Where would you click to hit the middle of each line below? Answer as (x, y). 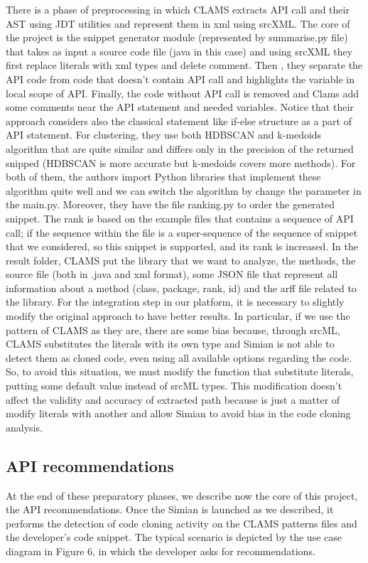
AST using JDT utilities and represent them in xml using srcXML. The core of (178, 23)
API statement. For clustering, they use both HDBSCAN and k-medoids (164, 135)
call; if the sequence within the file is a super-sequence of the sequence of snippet (182, 232)
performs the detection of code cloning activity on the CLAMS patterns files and (182, 523)
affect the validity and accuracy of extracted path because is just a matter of (173, 399)
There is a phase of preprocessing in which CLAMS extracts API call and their (178, 9)
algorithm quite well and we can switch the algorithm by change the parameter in (184, 190)
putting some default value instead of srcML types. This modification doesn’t (174, 386)
